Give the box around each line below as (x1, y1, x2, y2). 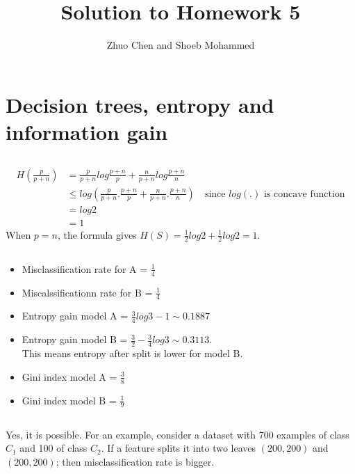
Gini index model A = (22, 369, 117, 384)
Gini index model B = (22, 393, 117, 407)
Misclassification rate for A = (22, 261, 148, 276)
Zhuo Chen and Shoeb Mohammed (106, 38, 255, 52)
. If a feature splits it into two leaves (101, 441, 256, 455)
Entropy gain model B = (22, 332, 128, 347)
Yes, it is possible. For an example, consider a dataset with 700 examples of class (6, 427, 349, 441)
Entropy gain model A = (22, 308, 129, 323)
